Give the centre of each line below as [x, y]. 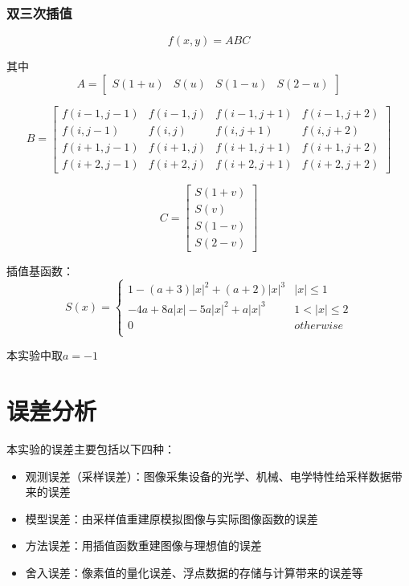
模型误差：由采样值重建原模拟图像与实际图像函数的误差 [172, 518]
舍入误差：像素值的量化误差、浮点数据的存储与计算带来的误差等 [194, 572]
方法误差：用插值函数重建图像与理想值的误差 [143, 545]
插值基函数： [40, 271]
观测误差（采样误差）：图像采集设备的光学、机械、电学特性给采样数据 [208, 476]
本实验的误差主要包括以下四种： [91, 449]
